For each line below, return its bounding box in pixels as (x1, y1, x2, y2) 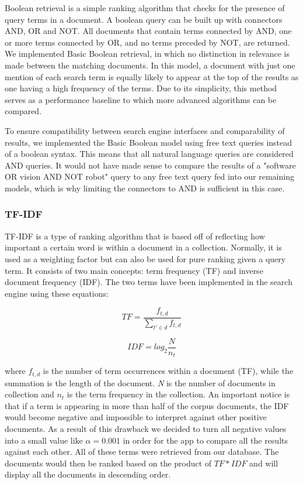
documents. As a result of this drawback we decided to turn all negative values (5, 422, 287, 434)
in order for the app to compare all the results (123, 434, 288, 446)
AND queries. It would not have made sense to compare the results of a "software (5, 159, 296, 171)
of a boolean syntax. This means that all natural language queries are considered (5, 147, 294, 160)
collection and (5, 388, 54, 400)
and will (249, 456, 278, 469)
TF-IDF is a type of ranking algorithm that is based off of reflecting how (5, 229, 265, 242)
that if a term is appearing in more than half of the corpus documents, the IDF (5, 399, 289, 411)
